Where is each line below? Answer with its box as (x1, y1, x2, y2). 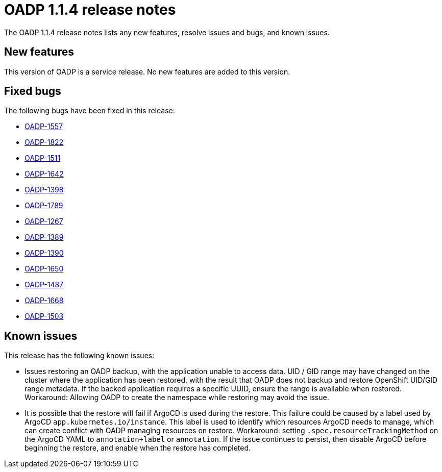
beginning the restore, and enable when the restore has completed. (24, 443, 251, 453)
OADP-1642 (24, 169, 64, 179)
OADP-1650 (24, 264, 64, 274)
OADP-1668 (24, 296, 64, 305)
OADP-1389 (24, 233, 64, 242)
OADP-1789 (24, 201, 63, 210)
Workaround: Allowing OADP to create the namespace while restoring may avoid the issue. (24, 393, 329, 402)
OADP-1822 (24, 138, 64, 147)
